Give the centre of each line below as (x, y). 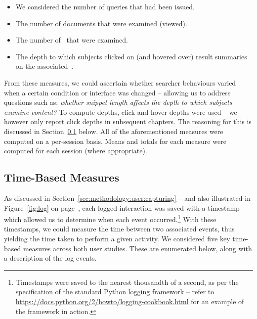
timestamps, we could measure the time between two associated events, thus (119, 229)
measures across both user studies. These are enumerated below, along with (137, 248)
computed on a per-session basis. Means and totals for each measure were (115, 141)
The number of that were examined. (72, 40)
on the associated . (44, 66)
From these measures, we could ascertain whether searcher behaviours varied (120, 82)
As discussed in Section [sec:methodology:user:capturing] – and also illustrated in (127, 198)
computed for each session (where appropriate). (76, 151)
